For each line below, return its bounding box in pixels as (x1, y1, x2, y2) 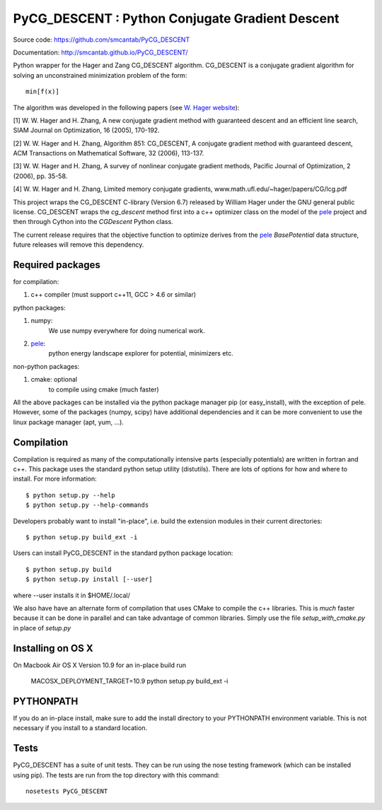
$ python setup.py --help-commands (25, 501, 149, 509)
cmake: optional (30, 375, 78, 384)
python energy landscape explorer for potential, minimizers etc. (48, 349, 233, 358)
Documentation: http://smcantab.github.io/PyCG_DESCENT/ (13, 48, 188, 57)
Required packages (13, 259, 100, 271)
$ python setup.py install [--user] (25, 575, 153, 583)
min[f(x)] (25, 88, 59, 95)
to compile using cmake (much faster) (48, 385, 159, 394)
